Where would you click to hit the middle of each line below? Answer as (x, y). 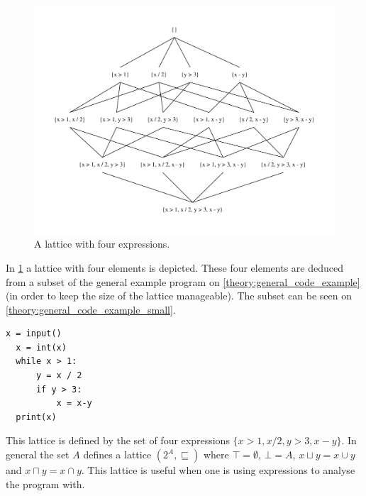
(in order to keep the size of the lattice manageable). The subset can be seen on (179, 296)
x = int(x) (41, 347)
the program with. (45, 484)
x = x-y (74, 403)
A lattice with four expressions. (102, 244)
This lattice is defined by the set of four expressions (118, 440)
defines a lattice (117, 454)
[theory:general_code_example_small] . (91, 309)
